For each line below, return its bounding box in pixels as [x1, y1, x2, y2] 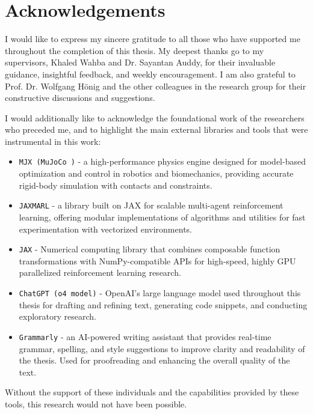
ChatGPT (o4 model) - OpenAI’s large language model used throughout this [19, 287, 301, 299]
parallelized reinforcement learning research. [19, 266, 181, 279]
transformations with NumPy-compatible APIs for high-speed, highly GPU [19, 254, 296, 267]
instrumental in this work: [5, 135, 101, 147]
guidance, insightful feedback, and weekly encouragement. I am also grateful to [5, 67, 296, 80]
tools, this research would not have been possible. [5, 397, 187, 410]
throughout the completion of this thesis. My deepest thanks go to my [5, 44, 264, 56]
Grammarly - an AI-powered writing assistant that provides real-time [19, 330, 271, 342]
